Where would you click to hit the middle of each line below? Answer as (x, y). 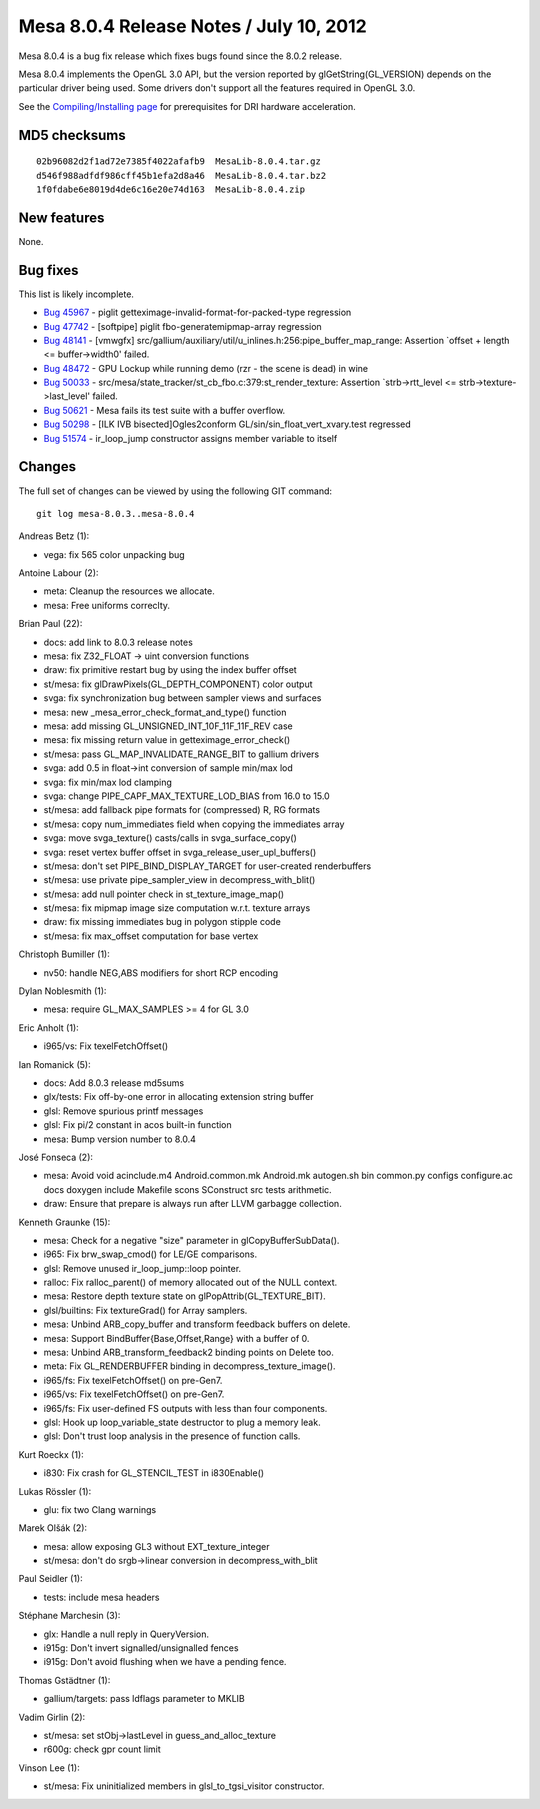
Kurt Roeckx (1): (51, 1454)
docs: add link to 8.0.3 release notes (118, 642)
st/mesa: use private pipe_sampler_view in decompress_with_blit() (179, 880)
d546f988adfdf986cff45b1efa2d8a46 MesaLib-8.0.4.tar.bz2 (181, 175)
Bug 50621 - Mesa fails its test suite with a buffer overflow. (164, 410)
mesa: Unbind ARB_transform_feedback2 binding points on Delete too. (188, 1352)
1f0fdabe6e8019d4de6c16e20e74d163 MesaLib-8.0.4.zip (170, 189)
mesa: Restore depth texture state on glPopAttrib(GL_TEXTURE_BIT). (184, 1296)
